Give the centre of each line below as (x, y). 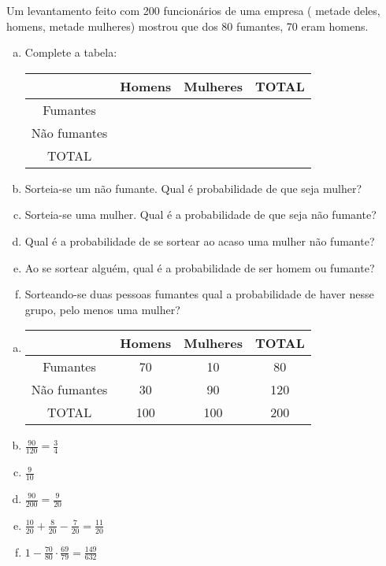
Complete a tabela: (71, 52)
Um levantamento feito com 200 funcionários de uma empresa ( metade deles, (193, 10)
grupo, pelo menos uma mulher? (102, 309)
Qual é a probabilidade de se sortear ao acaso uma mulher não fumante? (200, 240)
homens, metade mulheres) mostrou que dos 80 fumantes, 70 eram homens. (187, 26)
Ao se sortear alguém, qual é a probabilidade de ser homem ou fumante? (200, 267)
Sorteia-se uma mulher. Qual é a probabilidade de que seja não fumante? (200, 215)
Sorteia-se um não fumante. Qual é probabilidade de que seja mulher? (193, 188)
